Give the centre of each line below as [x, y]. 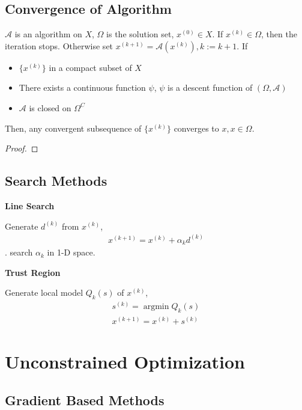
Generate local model [44, 292]
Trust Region [33, 272]
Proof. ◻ [22, 148]
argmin [156, 307]
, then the [279, 34]
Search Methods [56, 181]
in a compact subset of [90, 67]
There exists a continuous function [82, 87]
